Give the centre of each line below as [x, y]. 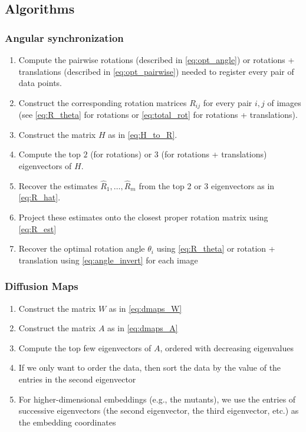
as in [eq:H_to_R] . [143, 134]
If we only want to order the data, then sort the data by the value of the [150, 367]
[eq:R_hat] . [40, 197]
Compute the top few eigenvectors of [85, 347]
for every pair [228, 102]
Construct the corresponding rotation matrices [103, 102]
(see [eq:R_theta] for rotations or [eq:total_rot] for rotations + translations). [158, 115]
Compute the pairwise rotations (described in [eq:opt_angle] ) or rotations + [157, 60]
